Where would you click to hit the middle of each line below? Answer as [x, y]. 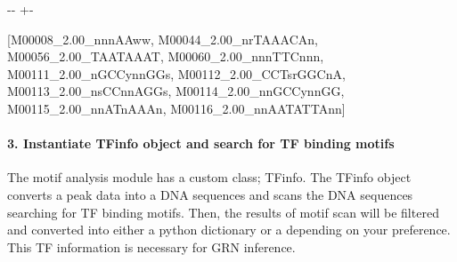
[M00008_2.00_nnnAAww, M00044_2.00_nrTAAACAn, [163, 39]
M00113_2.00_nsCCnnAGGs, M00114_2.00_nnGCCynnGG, [176, 91]
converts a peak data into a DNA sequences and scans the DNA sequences [210, 194]
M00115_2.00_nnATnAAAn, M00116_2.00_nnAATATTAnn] [176, 108]
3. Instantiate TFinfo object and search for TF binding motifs [201, 143]
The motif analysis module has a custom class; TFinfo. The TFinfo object [209, 177]
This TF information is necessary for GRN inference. [151, 246]
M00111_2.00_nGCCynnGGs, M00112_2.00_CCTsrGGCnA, [176, 73]
